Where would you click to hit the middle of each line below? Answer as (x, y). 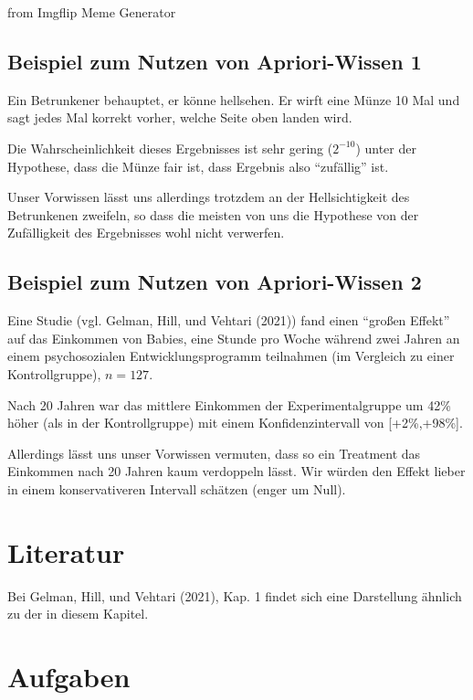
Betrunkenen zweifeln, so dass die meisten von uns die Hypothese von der (213, 214)
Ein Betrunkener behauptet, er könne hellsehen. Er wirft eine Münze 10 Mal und (234, 99)
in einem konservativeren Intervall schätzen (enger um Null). (177, 488)
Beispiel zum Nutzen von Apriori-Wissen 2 (215, 282)
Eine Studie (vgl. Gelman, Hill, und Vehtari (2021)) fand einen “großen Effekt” (229, 320)
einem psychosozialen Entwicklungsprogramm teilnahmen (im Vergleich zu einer (231, 356)
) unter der (386, 148)
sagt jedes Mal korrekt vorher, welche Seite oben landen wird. (180, 117)
